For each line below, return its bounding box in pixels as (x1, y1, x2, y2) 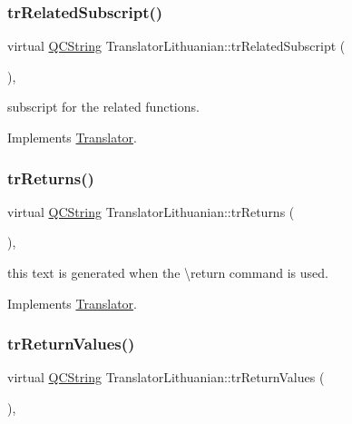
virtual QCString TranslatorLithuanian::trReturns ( (7, 202, 295, 221)
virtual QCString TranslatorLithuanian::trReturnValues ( (7, 368, 325, 387)
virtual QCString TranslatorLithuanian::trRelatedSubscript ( (7, 36, 346, 55)
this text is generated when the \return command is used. (7, 263, 328, 281)
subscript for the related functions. (7, 97, 200, 116)
